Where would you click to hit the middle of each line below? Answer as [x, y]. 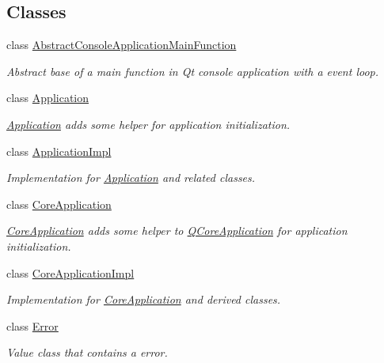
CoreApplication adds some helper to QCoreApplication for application [177, 231]
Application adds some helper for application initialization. [148, 124]
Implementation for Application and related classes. [131, 178]
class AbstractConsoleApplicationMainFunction [122, 45]
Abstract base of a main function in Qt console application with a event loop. [193, 71]
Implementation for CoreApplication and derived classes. [144, 299]
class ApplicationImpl [59, 151]
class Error [32, 325]
